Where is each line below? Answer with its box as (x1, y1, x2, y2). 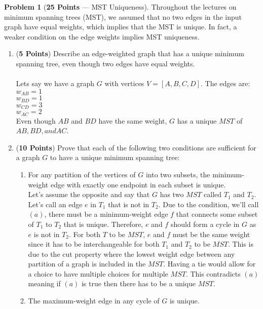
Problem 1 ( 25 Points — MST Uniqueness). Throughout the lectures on (4, 2, 237, 12)
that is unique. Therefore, (63, 218, 143, 229)
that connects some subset (176, 209, 258, 219)
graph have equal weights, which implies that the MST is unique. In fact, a (4, 21, 237, 32)
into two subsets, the (145, 169, 210, 179)
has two (160, 189, 184, 200)
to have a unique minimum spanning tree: (50, 152, 180, 163)
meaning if (28, 278, 61, 289)
